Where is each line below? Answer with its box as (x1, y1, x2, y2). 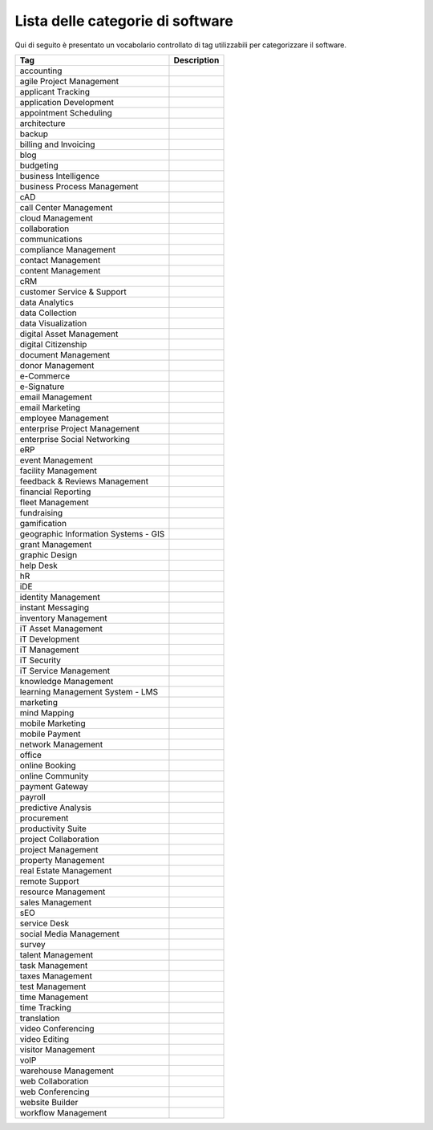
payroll (19, 791, 46, 802)
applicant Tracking (19, 86, 91, 97)
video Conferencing (19, 1023, 95, 1034)
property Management (19, 854, 105, 865)
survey (19, 938, 46, 950)
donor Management (19, 359, 95, 371)
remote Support (19, 875, 79, 886)
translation (19, 1012, 60, 1023)
